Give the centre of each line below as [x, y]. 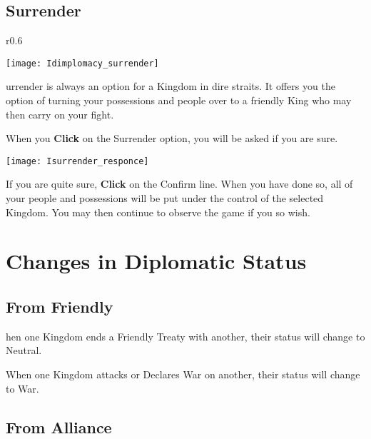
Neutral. [24, 350]
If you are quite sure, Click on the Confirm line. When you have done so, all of [179, 184]
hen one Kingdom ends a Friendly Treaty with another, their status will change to [185, 336]
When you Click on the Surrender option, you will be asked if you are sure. [172, 138]
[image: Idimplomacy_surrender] [82, 63]
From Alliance [59, 427]
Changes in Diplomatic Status [156, 261]
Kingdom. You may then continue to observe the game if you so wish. [158, 212]
